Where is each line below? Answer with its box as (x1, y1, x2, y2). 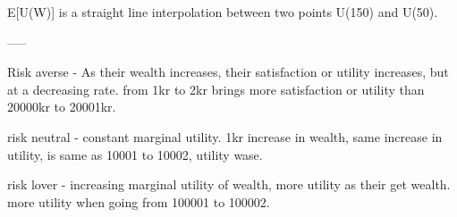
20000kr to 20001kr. (7, 97, 116, 116)
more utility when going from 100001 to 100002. (7, 192, 270, 211)
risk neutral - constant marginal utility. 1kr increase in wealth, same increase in (7, 127, 443, 146)
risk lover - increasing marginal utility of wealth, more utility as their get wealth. (7, 175, 451, 194)
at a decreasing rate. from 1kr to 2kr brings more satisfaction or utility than (7, 79, 425, 98)
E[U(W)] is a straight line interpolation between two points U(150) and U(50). (7, 3, 438, 21)
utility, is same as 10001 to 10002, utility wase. (7, 145, 263, 163)
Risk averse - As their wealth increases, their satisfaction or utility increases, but (7, 63, 449, 81)
